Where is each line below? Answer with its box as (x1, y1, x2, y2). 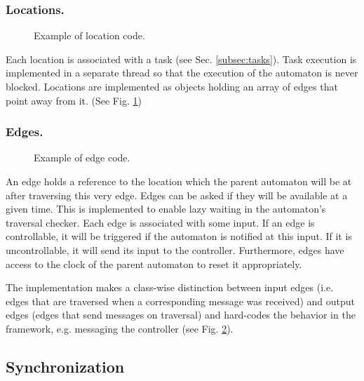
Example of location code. (34, 28, 145, 43)
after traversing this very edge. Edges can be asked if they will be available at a (6, 187, 348, 202)
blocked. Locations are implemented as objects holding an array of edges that (6, 79, 338, 93)
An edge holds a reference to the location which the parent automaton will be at (6, 174, 352, 188)
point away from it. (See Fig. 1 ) (6, 93, 142, 107)
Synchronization (6, 355, 125, 377)
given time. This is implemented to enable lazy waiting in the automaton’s (6, 201, 326, 216)
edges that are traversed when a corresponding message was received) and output (6, 293, 356, 308)
